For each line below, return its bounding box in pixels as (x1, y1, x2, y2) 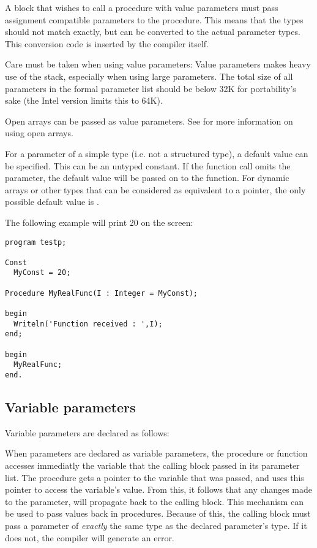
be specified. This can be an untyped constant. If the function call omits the (5, 159, 291, 172)
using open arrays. (5, 126, 73, 139)
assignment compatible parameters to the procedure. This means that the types (5, 13, 304, 26)
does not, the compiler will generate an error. (5, 531, 174, 544)
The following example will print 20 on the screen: (5, 215, 193, 228)
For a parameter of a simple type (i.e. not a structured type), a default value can (5, 147, 308, 160)
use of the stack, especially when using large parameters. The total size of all (5, 69, 293, 82)
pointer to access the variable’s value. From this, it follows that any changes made (5, 483, 313, 496)
